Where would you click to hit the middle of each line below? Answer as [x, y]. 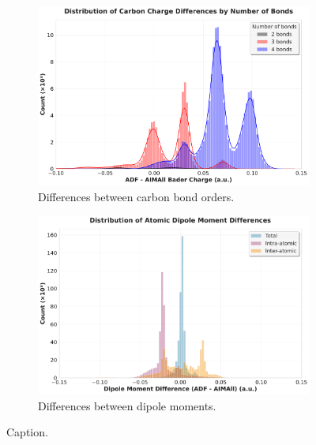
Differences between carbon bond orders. [136, 196]
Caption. [27, 432]
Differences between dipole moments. [127, 405]
